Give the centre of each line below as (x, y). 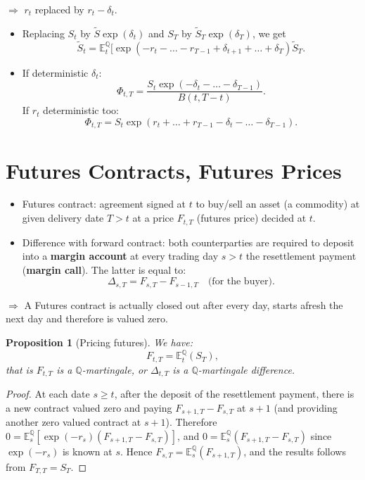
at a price (153, 218)
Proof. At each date (48, 394)
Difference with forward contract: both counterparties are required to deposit (188, 242)
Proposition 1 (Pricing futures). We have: (100, 342)
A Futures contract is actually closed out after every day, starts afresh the (184, 304)
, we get (269, 33)
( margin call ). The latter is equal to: (104, 269)
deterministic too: (81, 110)
